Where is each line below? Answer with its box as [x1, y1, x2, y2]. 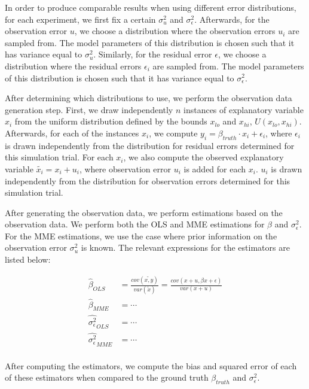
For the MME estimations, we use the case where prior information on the [5, 229, 277, 242]
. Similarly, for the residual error [93, 48, 212, 60]
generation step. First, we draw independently [5, 103, 173, 116]
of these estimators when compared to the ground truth [5, 371, 209, 384]
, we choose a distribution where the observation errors [74, 25, 276, 37]
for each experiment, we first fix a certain [5, 13, 156, 25]
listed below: [5, 253, 51, 266]
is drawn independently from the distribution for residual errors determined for [5, 139, 295, 151]
